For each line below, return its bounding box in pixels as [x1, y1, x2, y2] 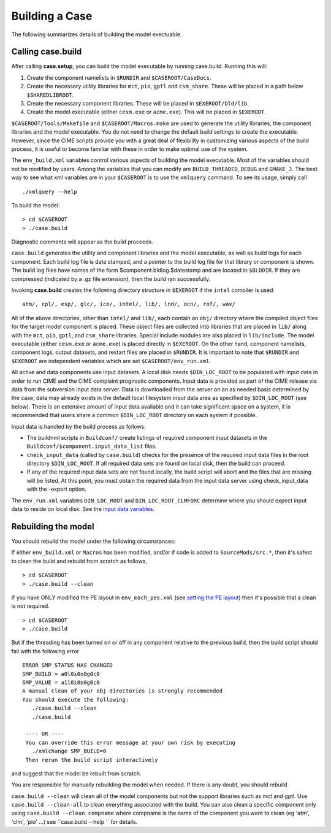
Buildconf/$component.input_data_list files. [26, 442, 157, 450]
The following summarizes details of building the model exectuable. [11, 31, 182, 38]
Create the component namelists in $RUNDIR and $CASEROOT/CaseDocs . [26, 74, 211, 81]
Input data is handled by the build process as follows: [11, 423, 146, 430]
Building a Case [11, 9, 93, 23]
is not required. [11, 602, 50, 610]
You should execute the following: [22, 696, 129, 703]
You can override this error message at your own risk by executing [25, 739, 236, 746]
